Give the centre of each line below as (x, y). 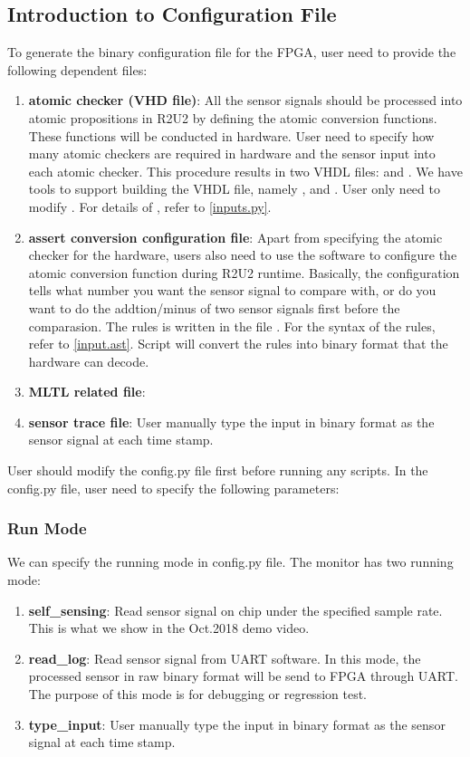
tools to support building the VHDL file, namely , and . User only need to (234, 189)
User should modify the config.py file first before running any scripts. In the (218, 470)
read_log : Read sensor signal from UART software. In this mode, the (225, 658)
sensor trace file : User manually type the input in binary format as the (231, 422)
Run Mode (47, 528)
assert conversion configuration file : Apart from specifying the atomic (235, 237)
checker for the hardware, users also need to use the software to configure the (243, 255)
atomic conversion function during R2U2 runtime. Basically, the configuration (244, 272)
